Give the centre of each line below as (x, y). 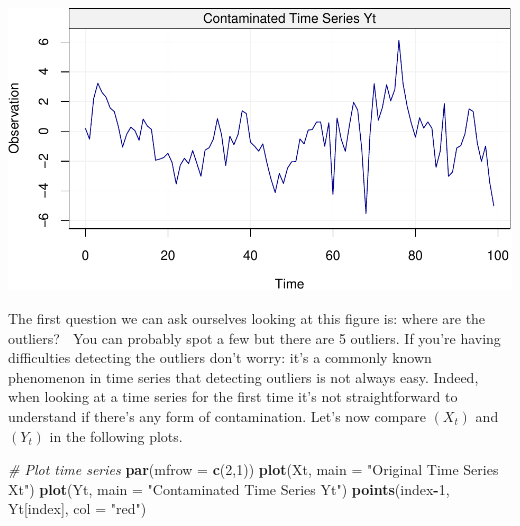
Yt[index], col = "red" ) (77, 508)
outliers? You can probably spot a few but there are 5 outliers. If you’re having (254, 337)
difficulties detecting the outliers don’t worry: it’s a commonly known (220, 357)
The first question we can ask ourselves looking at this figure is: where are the (247, 318)
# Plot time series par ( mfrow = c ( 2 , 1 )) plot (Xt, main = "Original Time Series (253, 469)
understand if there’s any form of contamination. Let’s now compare (217, 415)
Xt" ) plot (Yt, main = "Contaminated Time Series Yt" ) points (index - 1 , (229, 488)
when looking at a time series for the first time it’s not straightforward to (233, 396)
